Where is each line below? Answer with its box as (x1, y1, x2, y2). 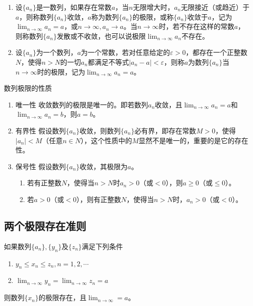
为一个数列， (36, 47, 77, 57)
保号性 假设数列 (15, 161, 66, 171)
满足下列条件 (82, 241, 123, 251)
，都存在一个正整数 (185, 47, 248, 57)
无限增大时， (133, 2, 174, 12)
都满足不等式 (88, 56, 129, 67)
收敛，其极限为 (79, 161, 128, 171)
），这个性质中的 (80, 135, 132, 145)
